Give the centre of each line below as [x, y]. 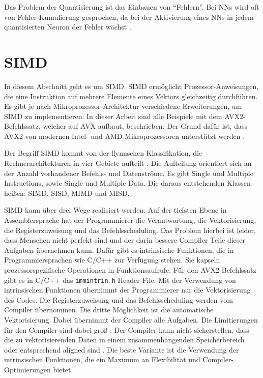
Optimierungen [27, 369]
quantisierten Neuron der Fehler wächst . [68, 27]
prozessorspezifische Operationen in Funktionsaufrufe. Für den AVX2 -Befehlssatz [130, 270]
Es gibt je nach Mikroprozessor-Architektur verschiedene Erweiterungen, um [123, 106]
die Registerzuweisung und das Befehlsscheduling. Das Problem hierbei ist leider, [130, 230]
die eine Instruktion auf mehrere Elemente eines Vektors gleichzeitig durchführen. [131, 96]
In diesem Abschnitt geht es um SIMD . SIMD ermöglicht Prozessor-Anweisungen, [131, 86]
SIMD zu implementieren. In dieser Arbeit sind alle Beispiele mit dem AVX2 [124, 116]
